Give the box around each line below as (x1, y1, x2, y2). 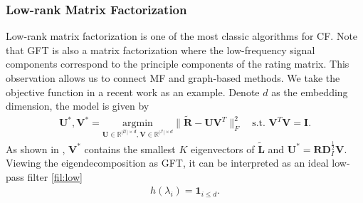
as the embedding (271, 84, 348, 99)
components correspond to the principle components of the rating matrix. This (6, 56, 349, 71)
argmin (122, 118, 153, 129)
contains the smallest (84, 141, 176, 156)
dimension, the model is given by (6, 98, 149, 113)
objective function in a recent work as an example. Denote (6, 84, 260, 99)
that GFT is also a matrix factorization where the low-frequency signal (6, 42, 315, 57)
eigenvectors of (190, 141, 255, 156)
